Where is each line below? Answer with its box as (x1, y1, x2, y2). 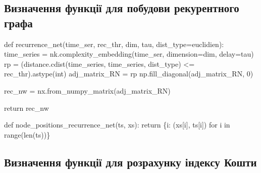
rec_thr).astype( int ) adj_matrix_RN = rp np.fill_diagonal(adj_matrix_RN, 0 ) (4, 68, 253, 79)
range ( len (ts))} (4, 129, 50, 140)
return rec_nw (4, 102, 49, 113)
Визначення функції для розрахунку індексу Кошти (4, 154, 257, 169)
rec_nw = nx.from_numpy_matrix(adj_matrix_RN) (4, 85, 171, 96)
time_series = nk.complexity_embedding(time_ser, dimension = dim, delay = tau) (4, 49, 254, 59)
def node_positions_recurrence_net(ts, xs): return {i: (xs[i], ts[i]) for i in (4, 119, 230, 130)
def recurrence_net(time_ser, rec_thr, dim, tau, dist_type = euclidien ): (4, 38, 224, 49)
